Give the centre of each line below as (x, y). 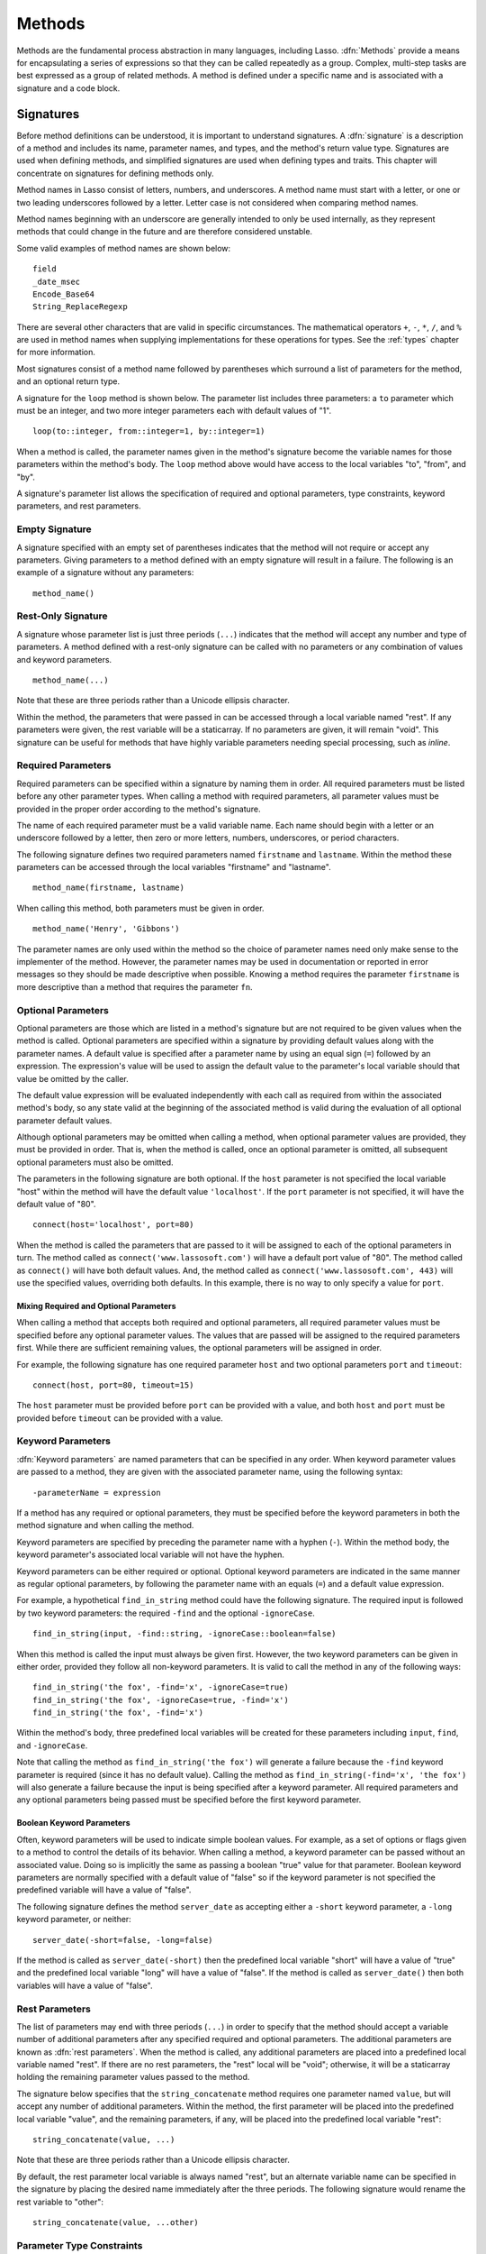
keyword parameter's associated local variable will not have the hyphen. (151, 1554)
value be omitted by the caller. (73, 1078)
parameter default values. (64, 1120)
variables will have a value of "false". (85, 1985)
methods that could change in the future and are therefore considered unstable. (165, 232)
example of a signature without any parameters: (105, 573)
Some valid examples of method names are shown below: (124, 248)
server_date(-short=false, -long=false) (123, 1940)
